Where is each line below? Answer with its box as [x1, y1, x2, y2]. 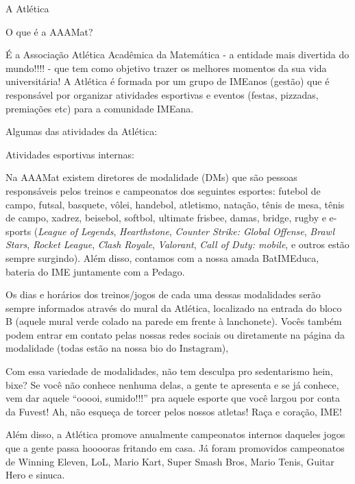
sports [5, 223, 32, 238]
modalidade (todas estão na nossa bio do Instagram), [5, 341, 229, 355]
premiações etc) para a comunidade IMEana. [5, 101, 194, 115]
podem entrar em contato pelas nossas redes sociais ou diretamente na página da [5, 327, 345, 341]
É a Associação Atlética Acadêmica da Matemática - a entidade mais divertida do [5, 47, 350, 62]
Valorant [158, 237, 194, 252]
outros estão [298, 237, 350, 252]
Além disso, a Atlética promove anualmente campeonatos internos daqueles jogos [5, 427, 345, 441]
